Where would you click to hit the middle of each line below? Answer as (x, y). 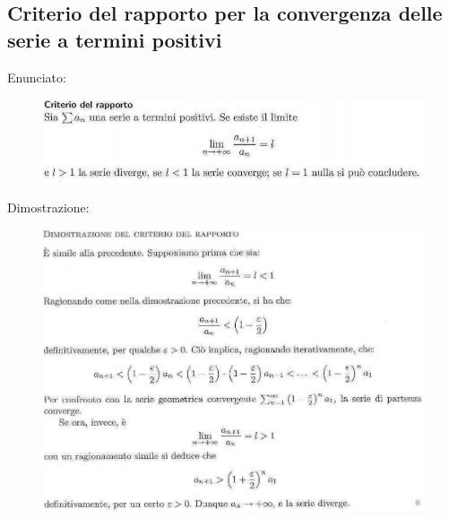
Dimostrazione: (48, 207)
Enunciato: (37, 77)
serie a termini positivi (115, 39)
